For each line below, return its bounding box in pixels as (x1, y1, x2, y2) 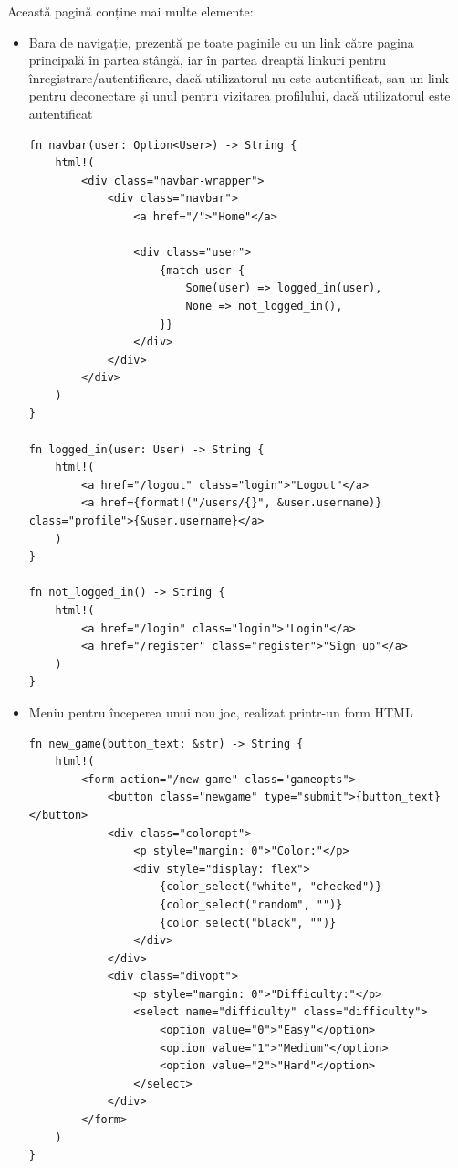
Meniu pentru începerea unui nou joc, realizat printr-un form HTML (28, 702, 413, 721)
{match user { (159, 263, 245, 277)
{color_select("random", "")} (159, 897, 343, 911)
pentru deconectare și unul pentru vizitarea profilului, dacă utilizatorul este (28, 86, 451, 105)
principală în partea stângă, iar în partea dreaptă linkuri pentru (28, 50, 387, 69)
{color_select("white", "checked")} (159, 880, 382, 894)
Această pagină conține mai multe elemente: (7, 2, 254, 20)
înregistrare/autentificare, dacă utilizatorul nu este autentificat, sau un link (28, 68, 449, 87)
